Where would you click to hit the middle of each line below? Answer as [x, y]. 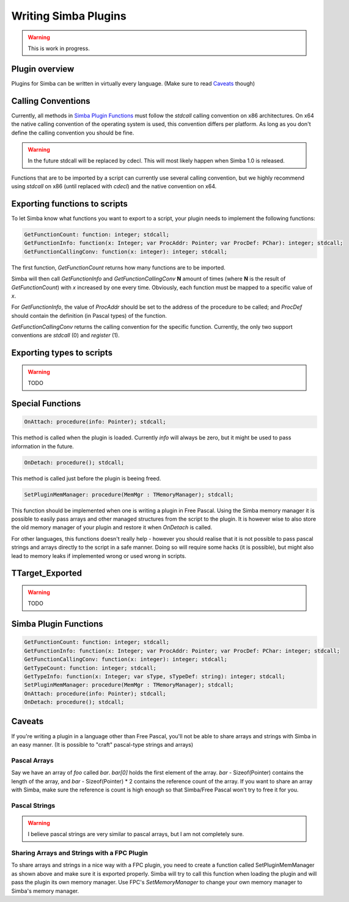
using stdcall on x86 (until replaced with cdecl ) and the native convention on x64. [114, 186]
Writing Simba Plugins [69, 16]
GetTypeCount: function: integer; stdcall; [90, 668]
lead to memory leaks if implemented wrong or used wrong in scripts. [99, 555]
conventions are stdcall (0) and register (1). [65, 335]
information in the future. [43, 446]
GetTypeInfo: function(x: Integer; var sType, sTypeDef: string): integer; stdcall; [155, 676]
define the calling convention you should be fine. [73, 133]
